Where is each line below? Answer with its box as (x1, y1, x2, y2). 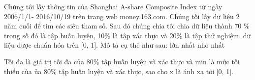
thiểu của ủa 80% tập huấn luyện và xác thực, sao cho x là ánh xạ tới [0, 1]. (4, 66, 233, 76)
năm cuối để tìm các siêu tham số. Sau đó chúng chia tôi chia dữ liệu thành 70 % (4, 21, 250, 31)
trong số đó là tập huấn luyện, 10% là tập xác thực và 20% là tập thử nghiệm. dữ (4, 30, 251, 40)
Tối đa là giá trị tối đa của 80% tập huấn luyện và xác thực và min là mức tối (4, 56, 240, 66)
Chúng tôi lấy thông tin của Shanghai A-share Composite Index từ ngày (4, 1, 223, 11)
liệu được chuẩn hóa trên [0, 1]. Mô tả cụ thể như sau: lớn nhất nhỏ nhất (4, 40, 225, 50)
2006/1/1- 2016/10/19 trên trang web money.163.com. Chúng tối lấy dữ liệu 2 (4, 11, 240, 21)
